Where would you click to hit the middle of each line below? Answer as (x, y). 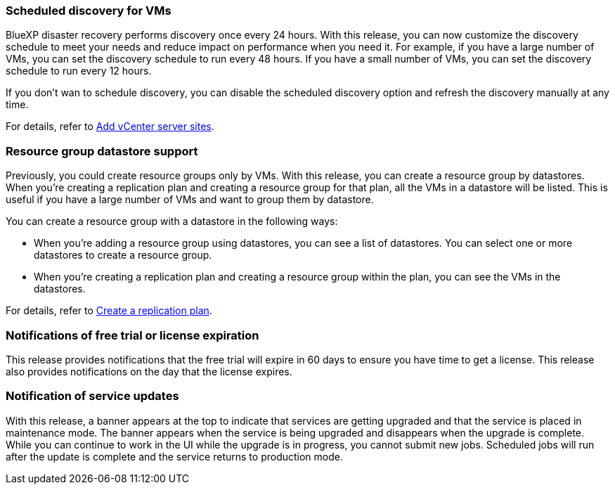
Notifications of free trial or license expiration (132, 335)
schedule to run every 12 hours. (79, 71)
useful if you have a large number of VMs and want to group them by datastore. (190, 200)
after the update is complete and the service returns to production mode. (174, 456)
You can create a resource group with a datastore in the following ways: (172, 221)
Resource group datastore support (102, 151)
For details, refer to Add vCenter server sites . (110, 127)
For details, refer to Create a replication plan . (109, 311)
